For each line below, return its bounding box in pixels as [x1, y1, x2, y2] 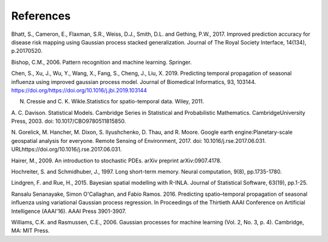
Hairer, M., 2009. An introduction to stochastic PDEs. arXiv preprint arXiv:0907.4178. [11, 157, 222, 164]
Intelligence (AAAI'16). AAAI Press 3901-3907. [11, 207, 127, 215]
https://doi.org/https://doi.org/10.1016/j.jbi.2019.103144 [11, 86, 147, 94]
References [11, 9, 71, 22]
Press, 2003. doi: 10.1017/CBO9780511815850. [11, 117, 126, 125]
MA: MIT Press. [11, 227, 50, 234]
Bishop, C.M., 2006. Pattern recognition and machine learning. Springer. [11, 58, 192, 66]
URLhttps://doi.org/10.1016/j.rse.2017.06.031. [11, 146, 122, 153]
